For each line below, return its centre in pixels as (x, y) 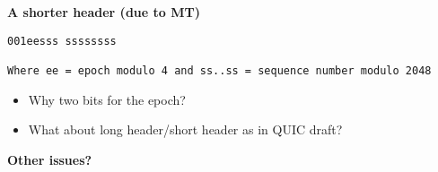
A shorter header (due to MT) (104, 12)
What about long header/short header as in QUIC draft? (185, 129)
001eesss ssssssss (62, 41)
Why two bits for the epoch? (107, 99)
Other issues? (50, 159)
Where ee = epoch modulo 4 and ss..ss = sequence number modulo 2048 (219, 70)
